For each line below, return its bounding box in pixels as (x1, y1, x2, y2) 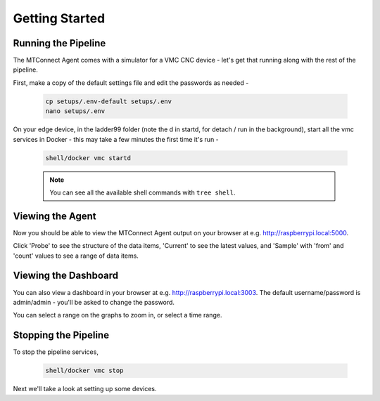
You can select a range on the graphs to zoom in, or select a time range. (13, 311, 222, 320)
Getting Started (13, 11, 106, 26)
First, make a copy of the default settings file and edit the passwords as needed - (13, 78, 249, 87)
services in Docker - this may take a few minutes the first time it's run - (13, 135, 220, 143)
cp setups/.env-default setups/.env (45, 97, 172, 105)
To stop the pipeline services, (13, 348, 99, 356)
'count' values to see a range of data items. (13, 251, 139, 260)
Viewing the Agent (13, 210, 96, 222)
